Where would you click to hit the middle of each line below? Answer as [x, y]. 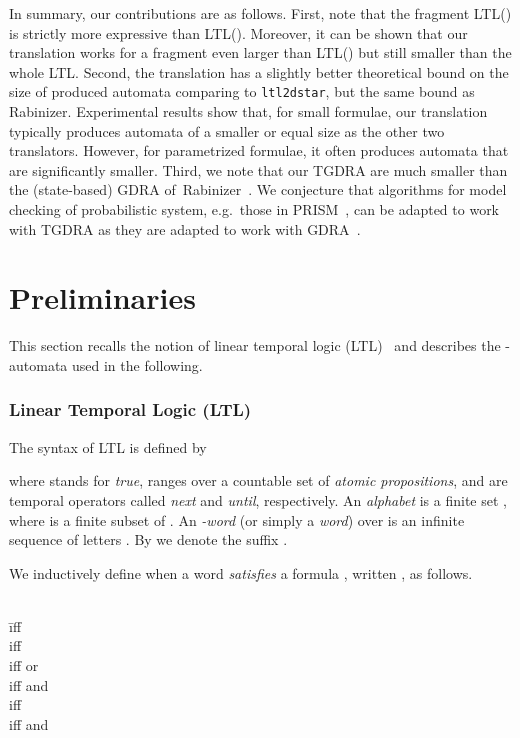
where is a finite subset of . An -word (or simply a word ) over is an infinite [237, 519]
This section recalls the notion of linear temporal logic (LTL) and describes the [255, 345]
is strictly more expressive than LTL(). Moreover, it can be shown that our [238, 32]
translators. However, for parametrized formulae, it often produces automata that [259, 150]
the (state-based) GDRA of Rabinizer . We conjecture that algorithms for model [258, 189]
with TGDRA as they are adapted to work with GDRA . [185, 228]
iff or [24, 665]
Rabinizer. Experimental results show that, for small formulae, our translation [248, 111]
